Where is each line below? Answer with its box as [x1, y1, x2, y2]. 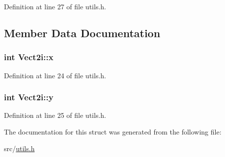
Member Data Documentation [4, 25, 161, 40]
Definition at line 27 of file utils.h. [4, 1, 106, 11]
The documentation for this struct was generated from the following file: [4, 127, 222, 136]
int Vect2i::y [4, 91, 54, 103]
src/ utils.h [4, 143, 35, 153]
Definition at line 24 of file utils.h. [4, 70, 106, 80]
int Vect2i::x [4, 51, 54, 63]
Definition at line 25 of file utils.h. [4, 110, 106, 120]
